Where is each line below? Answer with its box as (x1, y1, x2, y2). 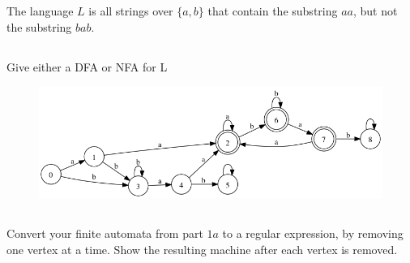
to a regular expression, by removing (222, 225, 404, 242)
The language (6, 2, 74, 19)
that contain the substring (207, 2, 338, 19)
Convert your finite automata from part (6, 225, 203, 242)
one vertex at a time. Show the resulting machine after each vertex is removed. (6, 240, 398, 257)
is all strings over (88, 2, 173, 19)
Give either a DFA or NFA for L (6, 58, 168, 75)
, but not (352, 2, 398, 19)
